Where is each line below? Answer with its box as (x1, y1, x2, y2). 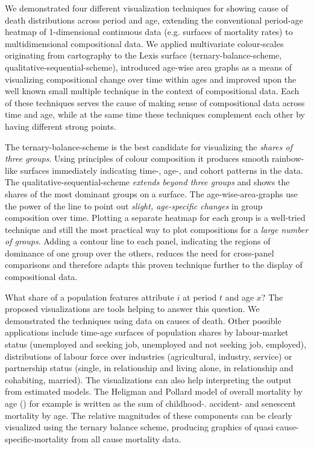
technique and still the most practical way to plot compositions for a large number (5, 223, 309, 235)
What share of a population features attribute (5, 290, 175, 303)
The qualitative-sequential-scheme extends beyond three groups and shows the (5, 176, 290, 188)
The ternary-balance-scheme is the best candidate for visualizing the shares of (5, 140, 292, 153)
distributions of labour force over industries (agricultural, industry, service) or (5, 349, 292, 362)
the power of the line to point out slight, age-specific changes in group (5, 199, 263, 212)
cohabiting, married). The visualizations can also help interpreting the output (5, 373, 292, 386)
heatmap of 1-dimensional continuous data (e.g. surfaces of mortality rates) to (5, 25, 293, 38)
